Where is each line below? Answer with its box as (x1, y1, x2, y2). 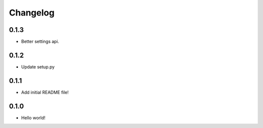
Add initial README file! (21, 89, 69, 95)
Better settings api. (21, 39, 59, 45)
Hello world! (21, 114, 46, 121)
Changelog (9, 7, 55, 18)
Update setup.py (21, 64, 55, 70)
